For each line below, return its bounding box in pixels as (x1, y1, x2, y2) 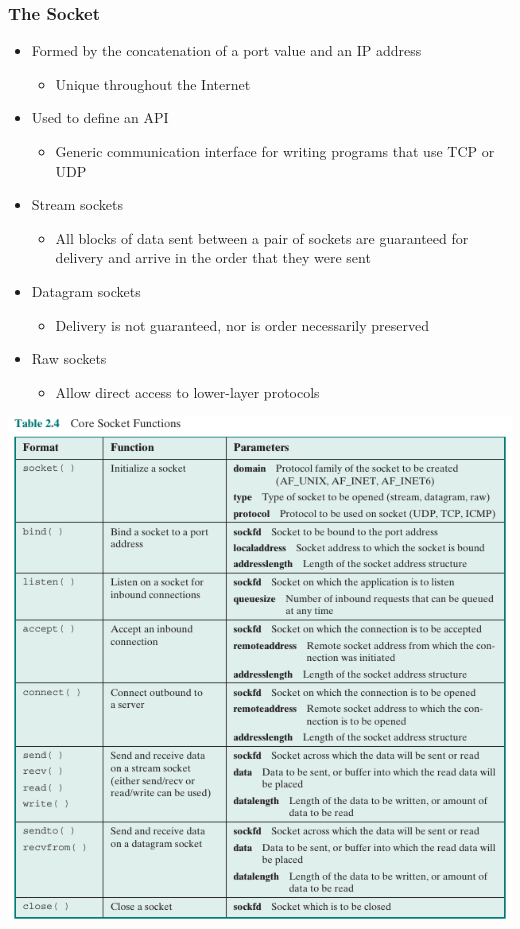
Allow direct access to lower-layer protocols (55, 381, 320, 402)
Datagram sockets (31, 280, 141, 301)
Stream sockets (31, 194, 123, 215)
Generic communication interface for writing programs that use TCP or (55, 141, 495, 161)
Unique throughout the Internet (55, 73, 251, 94)
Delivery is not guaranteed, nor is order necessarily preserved (55, 314, 430, 335)
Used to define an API (31, 107, 169, 128)
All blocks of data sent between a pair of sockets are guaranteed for (55, 227, 469, 248)
